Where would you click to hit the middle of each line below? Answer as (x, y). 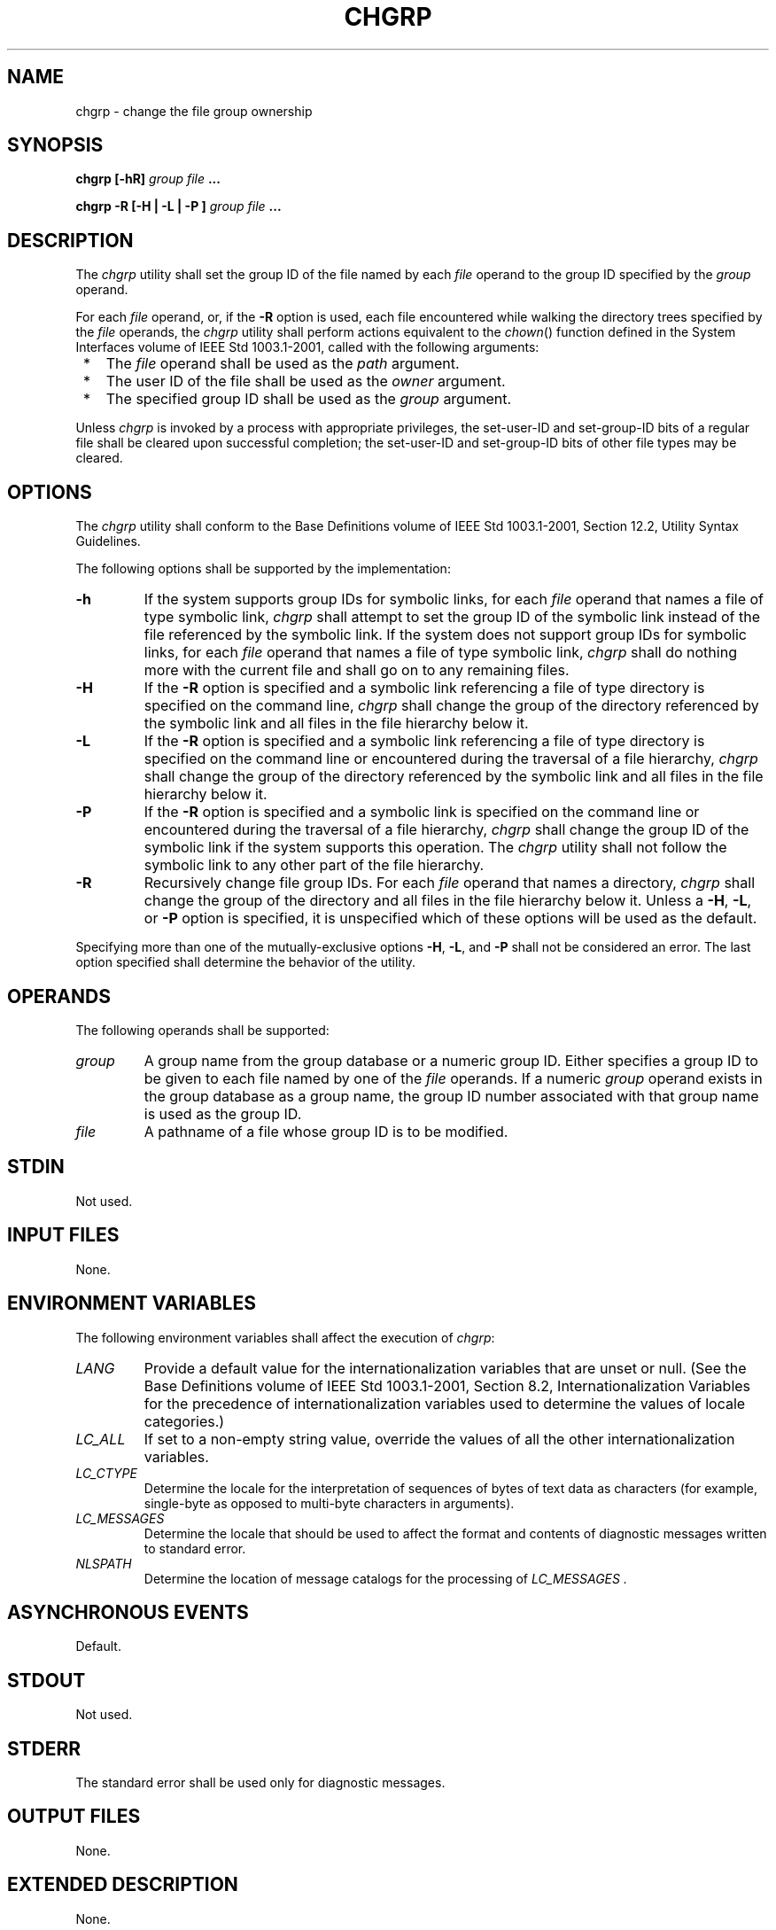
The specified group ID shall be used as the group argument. (309, 399)
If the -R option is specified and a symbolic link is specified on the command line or (422, 812)
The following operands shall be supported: (202, 1030)
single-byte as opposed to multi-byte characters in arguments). (329, 1503)
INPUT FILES (63, 1235)
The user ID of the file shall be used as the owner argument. (306, 381)
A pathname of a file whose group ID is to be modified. (326, 1131)
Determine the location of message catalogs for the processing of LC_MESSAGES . (385, 1578)
